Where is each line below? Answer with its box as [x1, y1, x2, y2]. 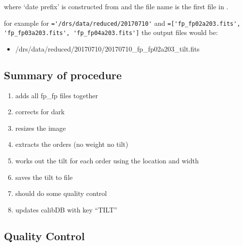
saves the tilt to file [15, 172, 73, 182]
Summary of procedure [4, 67, 122, 82]
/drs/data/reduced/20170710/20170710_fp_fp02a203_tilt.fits [15, 43, 200, 53]
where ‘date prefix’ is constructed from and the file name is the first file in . [4, 1, 228, 11]
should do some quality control [15, 188, 107, 198]
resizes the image [15, 123, 66, 133]
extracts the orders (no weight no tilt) [15, 139, 129, 149]
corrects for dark [15, 106, 65, 117]
